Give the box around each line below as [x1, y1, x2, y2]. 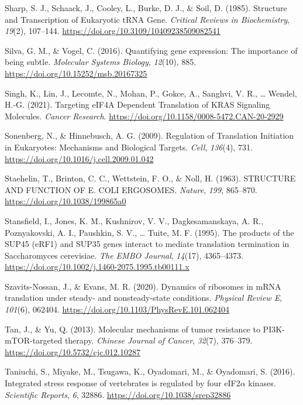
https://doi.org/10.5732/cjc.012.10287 [5, 345, 140, 358]
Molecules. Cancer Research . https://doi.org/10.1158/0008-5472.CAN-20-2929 [5, 109, 284, 122]
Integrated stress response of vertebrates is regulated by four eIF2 [5, 377, 240, 389]
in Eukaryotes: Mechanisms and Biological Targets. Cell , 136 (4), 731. [5, 140, 253, 153]
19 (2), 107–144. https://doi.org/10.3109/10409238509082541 [5, 25, 221, 37]
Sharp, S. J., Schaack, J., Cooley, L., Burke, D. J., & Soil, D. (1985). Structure [5, 2, 287, 13]
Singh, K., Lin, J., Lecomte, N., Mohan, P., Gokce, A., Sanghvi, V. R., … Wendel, [5, 87, 297, 99]
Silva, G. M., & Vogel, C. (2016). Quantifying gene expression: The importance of [5, 44, 298, 56]
